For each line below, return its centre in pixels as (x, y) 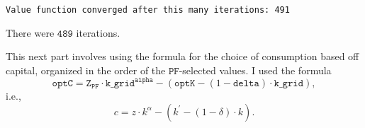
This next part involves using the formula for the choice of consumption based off (182, 56)
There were (30, 32)
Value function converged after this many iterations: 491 (148, 10)
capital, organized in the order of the (86, 70)
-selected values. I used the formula (255, 70)
